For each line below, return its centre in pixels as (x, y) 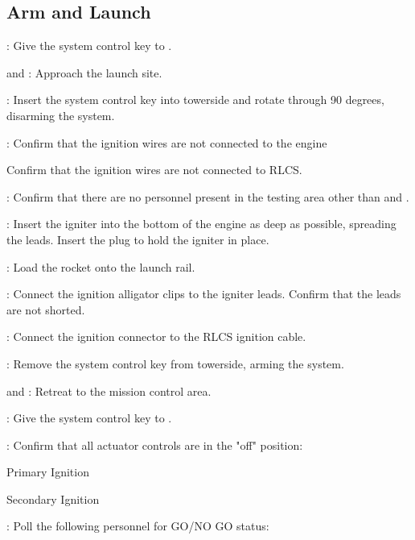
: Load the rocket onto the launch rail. (101, 266)
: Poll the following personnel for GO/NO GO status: (138, 526)
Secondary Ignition (53, 498)
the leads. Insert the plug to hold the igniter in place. (138, 239)
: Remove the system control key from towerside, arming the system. (175, 363)
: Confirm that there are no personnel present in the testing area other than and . (208, 196)
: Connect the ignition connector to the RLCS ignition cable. (156, 336)
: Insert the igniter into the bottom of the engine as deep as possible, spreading (201, 224)
